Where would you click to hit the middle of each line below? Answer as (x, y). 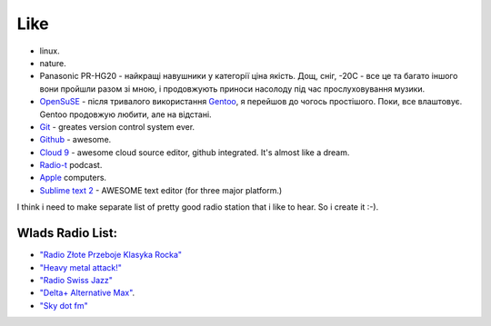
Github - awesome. (75, 140)
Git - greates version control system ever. (117, 126)
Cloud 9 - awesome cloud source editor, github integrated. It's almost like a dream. (195, 152)
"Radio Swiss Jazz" (76, 280)
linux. (50, 51)
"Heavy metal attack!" (80, 267)
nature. (53, 63)
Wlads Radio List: (67, 233)
